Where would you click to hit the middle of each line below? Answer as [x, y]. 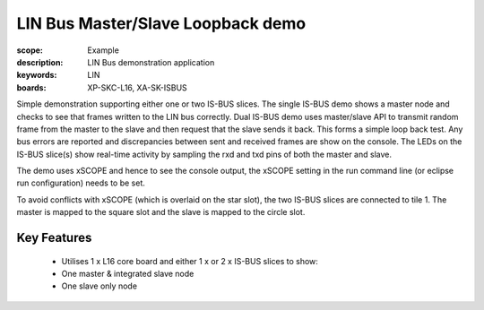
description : [40, 62]
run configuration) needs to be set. [81, 183]
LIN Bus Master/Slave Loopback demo [161, 23]
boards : [31, 87]
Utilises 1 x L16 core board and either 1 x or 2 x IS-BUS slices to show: [190, 261]
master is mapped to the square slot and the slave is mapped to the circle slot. [161, 212]
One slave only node [99, 286]
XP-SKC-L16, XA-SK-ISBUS [137, 87]
